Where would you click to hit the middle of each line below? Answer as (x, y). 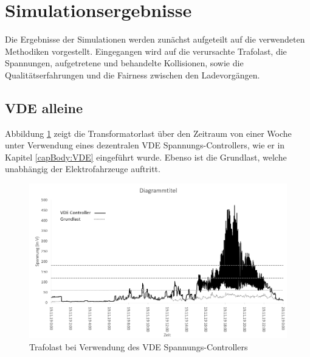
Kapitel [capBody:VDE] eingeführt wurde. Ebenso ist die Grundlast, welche (146, 157)
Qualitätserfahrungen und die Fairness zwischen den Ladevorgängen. (133, 75)
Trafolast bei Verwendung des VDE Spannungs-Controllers (139, 346)
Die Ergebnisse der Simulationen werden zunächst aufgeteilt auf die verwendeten (155, 39)
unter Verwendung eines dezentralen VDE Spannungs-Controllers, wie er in (145, 145)
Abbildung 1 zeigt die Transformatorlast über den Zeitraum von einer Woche (148, 133)
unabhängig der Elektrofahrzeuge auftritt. (83, 169)
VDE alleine (44, 107)
